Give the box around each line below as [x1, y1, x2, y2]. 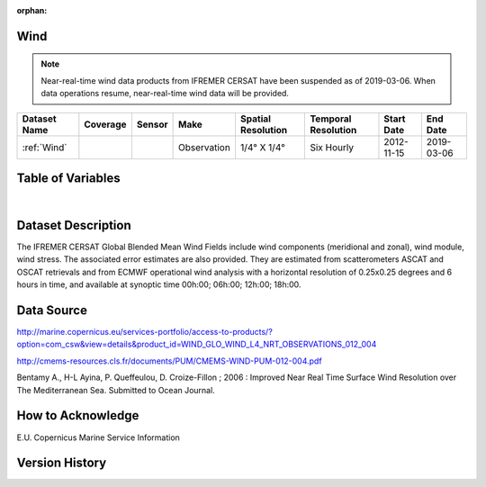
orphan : [16, 5, 48, 15]
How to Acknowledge [16, 408, 139, 423]
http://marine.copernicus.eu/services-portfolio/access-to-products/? [16, 327, 274, 338]
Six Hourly [310, 140, 355, 153]
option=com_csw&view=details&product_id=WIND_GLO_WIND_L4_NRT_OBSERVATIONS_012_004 [16, 338, 377, 350]
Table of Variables [16, 171, 121, 185]
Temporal [310, 113, 352, 125]
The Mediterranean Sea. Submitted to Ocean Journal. [16, 384, 215, 395]
